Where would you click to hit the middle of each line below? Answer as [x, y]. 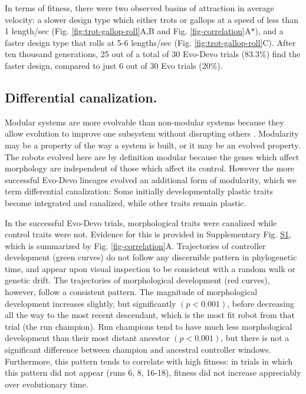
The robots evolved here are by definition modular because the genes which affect [152, 156]
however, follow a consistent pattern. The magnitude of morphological [131, 292]
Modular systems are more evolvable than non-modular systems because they [144, 122]
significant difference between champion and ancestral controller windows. [138, 350]
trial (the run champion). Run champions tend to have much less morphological [149, 326]
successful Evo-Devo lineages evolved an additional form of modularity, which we [151, 179]
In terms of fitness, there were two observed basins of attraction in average [139, 8]
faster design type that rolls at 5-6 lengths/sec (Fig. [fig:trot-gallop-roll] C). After [150, 42]
